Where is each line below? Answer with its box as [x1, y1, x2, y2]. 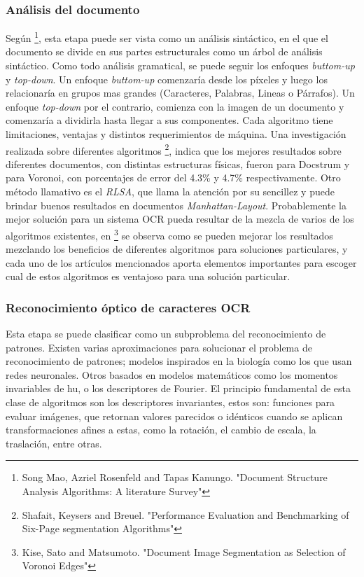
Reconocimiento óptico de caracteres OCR [6, 298, 251, 316]
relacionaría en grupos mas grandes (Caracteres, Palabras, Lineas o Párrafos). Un [6, 85, 355, 100]
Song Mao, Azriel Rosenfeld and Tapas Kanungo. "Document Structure [22, 470, 328, 485]
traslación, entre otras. [6, 436, 102, 450]
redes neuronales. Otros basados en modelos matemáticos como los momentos [6, 367, 338, 382]
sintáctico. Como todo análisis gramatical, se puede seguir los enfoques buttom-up [6, 58, 355, 73]
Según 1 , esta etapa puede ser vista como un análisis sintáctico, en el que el [6, 29, 328, 45]
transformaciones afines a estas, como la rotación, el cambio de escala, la [6, 422, 316, 437]
